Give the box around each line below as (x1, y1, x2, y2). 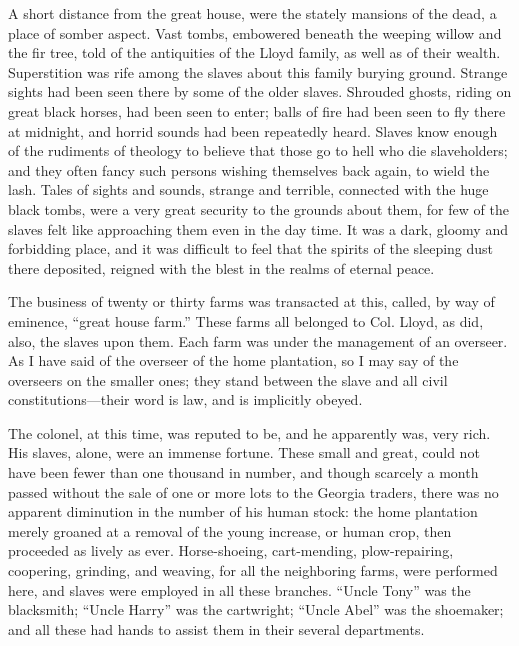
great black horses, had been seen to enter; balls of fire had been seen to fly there (8, 100, 506, 121)
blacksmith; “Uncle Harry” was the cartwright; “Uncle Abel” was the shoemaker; (8, 599, 504, 620)
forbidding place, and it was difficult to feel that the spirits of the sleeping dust (8, 238, 494, 259)
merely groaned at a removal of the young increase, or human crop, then (8, 520, 452, 541)
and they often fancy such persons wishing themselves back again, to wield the (8, 159, 490, 180)
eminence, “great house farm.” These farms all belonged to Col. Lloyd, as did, (8, 310, 484, 331)
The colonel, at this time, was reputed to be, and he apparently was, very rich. (8, 422, 491, 443)
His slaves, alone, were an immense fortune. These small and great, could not (8, 442, 480, 463)
